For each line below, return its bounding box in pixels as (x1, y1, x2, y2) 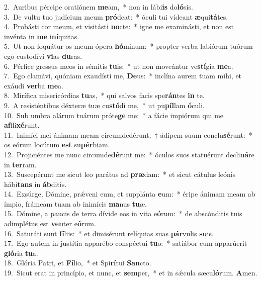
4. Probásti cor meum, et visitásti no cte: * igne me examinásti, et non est (4, 21, 234, 32)
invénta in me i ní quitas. (4, 31, 79, 41)
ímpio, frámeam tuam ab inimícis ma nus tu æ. (4, 198, 147, 209)
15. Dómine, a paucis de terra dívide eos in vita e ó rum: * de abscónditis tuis (4, 208, 242, 219)
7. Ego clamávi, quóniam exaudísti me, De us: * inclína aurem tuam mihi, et (4, 70, 242, 81)
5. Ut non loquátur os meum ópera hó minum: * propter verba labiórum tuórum (4, 41, 253, 51)
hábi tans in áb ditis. (4, 178, 67, 189)
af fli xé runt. (4, 120, 40, 130)
